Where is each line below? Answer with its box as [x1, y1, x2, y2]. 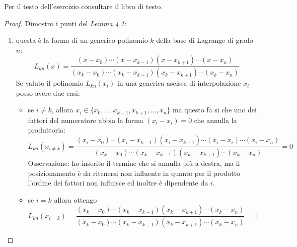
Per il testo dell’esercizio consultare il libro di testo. [4, 1, 163, 11]
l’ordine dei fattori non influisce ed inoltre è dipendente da [28, 177, 208, 188]
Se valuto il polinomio [16, 78, 84, 88]
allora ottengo [54, 194, 97, 205]
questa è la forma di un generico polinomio [16, 35, 148, 45]
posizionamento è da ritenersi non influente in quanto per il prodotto [28, 167, 241, 178]
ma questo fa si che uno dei [172, 104, 257, 115]
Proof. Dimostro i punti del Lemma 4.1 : [4, 18, 127, 28]
